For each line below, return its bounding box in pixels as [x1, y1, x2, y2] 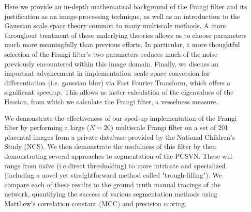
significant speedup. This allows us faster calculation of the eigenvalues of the [4, 87, 234, 97]
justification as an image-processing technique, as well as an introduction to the [4, 11, 240, 21]
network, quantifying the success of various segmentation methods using [4, 189, 218, 199]
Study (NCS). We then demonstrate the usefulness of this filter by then [4, 141, 216, 151]
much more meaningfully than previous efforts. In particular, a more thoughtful [4, 39, 240, 49]
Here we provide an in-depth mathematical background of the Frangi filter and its [4, 1, 247, 11]
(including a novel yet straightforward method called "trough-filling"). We [4, 170, 222, 180]
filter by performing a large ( [4, 122, 89, 132]
